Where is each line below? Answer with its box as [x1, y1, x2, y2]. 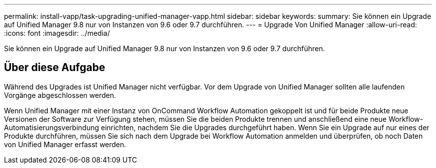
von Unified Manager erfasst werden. [4, 140, 126, 149]
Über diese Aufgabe [4, 61, 106, 74]
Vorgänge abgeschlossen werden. [4, 90, 116, 99]
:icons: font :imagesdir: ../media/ [4, 29, 110, 37]
